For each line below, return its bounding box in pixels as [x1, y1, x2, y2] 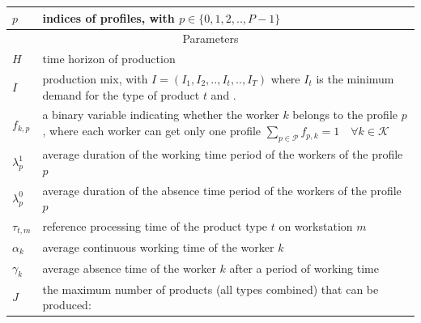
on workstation [279, 218, 353, 235]
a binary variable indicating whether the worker [42, 106, 279, 123]
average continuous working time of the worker [42, 238, 274, 255]
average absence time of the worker [42, 259, 216, 276]
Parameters [182, 30, 239, 47]
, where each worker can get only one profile [42, 122, 262, 139]
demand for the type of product [42, 86, 200, 103]
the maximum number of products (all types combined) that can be [42, 280, 379, 297]
